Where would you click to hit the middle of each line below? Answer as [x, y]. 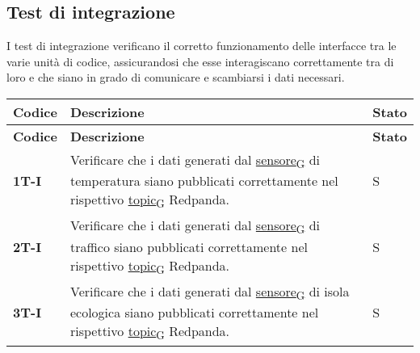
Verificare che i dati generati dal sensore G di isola [210, 292]
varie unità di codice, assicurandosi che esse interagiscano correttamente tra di [200, 61]
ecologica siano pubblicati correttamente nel [194, 312]
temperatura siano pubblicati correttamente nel [204, 181]
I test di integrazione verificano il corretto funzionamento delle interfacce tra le [202, 46]
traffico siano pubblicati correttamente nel [189, 246]
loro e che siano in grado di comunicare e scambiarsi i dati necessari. [176, 77]
